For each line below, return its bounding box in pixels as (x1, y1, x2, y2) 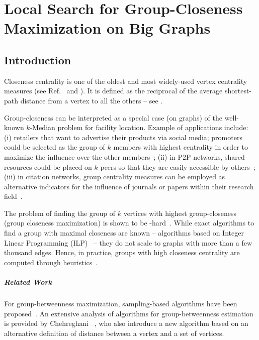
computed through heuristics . (4, 257, 98, 267)
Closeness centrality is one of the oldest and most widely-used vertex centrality (4, 75, 247, 86)
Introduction (4, 52, 71, 67)
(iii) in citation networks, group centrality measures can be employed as (4, 171, 225, 182)
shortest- (224, 85, 252, 96)
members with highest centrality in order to (113, 142, 248, 152)
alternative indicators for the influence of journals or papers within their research (4, 181, 254, 191)
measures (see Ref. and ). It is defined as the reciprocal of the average (4, 85, 223, 96)
